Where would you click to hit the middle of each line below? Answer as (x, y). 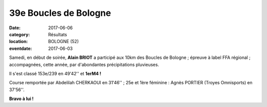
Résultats (58, 34)
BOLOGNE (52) (64, 42)
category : (20, 34)
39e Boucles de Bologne (60, 13)
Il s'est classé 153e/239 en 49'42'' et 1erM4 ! (55, 73)
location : (19, 42)
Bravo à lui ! (22, 99)
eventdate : (21, 48)
